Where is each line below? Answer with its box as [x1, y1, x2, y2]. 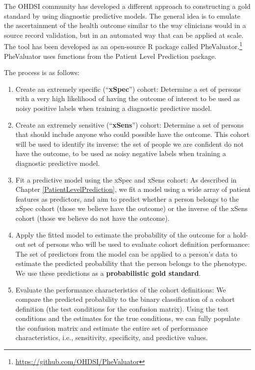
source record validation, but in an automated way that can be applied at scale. [4, 29, 244, 40]
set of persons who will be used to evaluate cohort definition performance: [27, 239, 250, 249]
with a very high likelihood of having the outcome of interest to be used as [15, 93, 240, 104]
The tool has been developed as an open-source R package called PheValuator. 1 [4, 40, 243, 52]
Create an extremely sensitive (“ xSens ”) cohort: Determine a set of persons [15, 119, 244, 130]
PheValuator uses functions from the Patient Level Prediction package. [4, 51, 217, 61]
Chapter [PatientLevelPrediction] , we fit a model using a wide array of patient [15, 184, 251, 194]
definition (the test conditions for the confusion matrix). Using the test [15, 303, 229, 314]
